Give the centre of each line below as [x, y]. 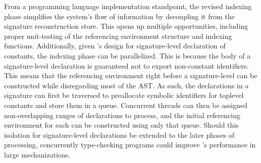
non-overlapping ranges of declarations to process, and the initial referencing [122, 115]
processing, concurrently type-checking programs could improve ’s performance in [130, 145]
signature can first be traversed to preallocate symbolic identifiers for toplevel [124, 95]
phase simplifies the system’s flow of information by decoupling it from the [119, 16]
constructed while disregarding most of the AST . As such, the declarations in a [126, 85]
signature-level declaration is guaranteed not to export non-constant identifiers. [126, 65]
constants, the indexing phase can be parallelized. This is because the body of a [127, 55]
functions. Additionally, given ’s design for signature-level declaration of [115, 46]
